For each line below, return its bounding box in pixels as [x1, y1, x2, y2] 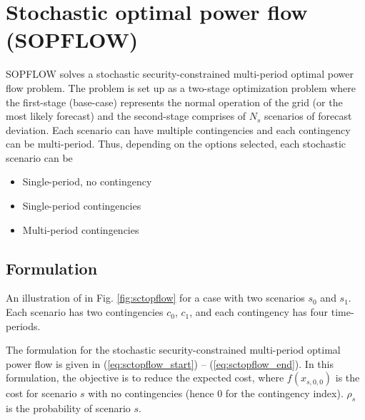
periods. [6, 318, 41, 333]
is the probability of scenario [6, 401, 131, 416]
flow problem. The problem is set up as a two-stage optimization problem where [6, 80, 356, 95]
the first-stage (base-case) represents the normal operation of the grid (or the [6, 94, 343, 109]
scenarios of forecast [264, 108, 352, 123]
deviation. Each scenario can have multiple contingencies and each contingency [6, 122, 351, 137]
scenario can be [6, 150, 73, 165]
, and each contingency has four [189, 304, 329, 319]
